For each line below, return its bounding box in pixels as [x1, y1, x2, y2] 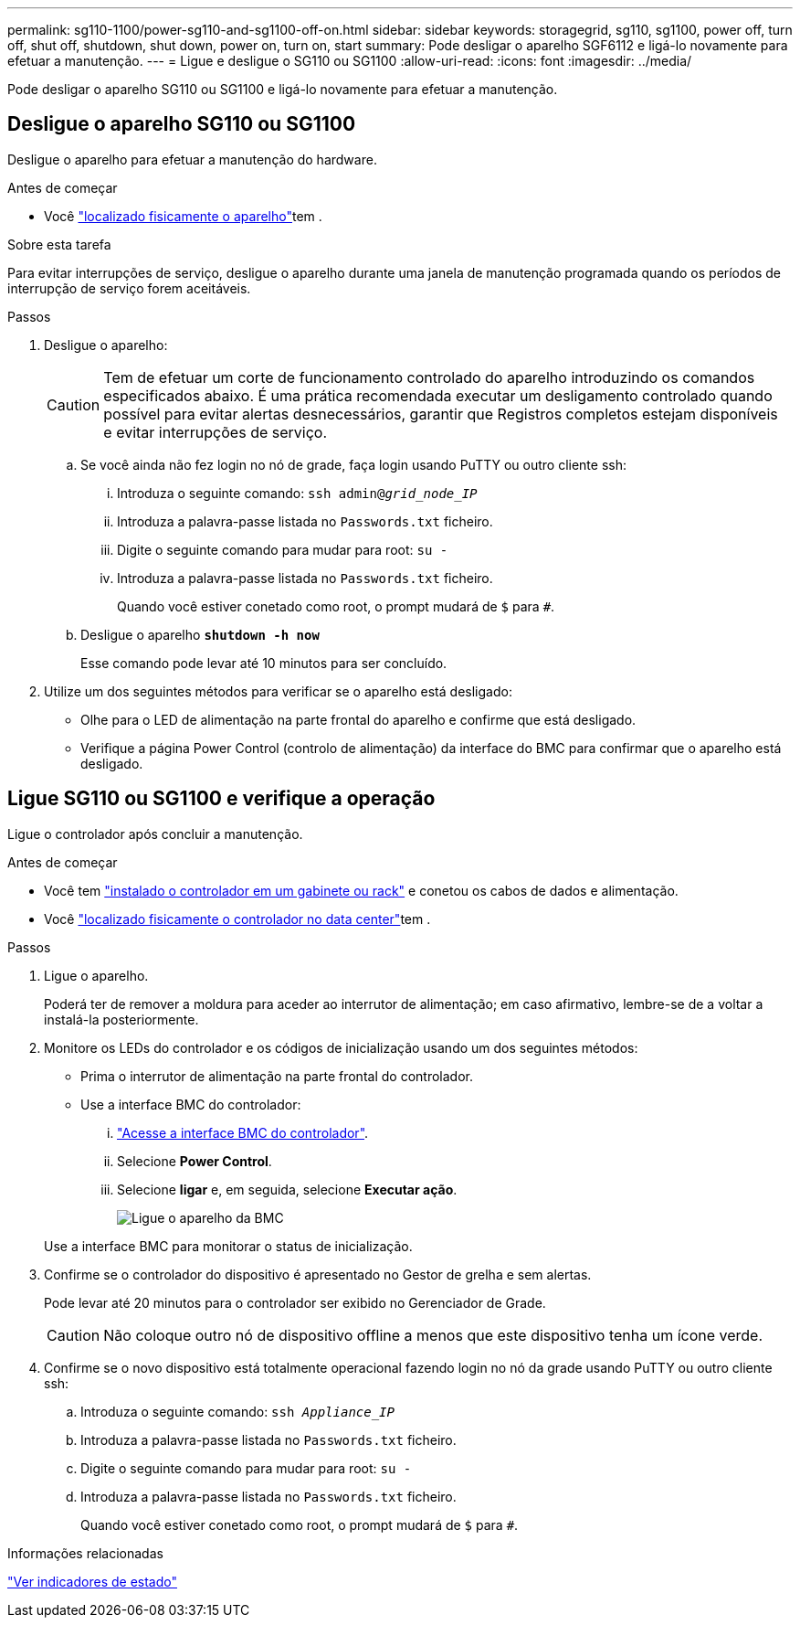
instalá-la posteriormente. [44, 1011, 199, 1027]
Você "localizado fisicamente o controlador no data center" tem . [44, 910, 431, 927]
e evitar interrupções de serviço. [103, 422, 328, 441]
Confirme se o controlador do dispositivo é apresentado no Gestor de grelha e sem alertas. [44, 1266, 592, 1282]
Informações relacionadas [7, 1545, 163, 1561]
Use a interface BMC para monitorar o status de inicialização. [44, 1237, 413, 1254]
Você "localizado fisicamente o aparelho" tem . [44, 207, 322, 224]
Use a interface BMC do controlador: [80, 1096, 301, 1112]
